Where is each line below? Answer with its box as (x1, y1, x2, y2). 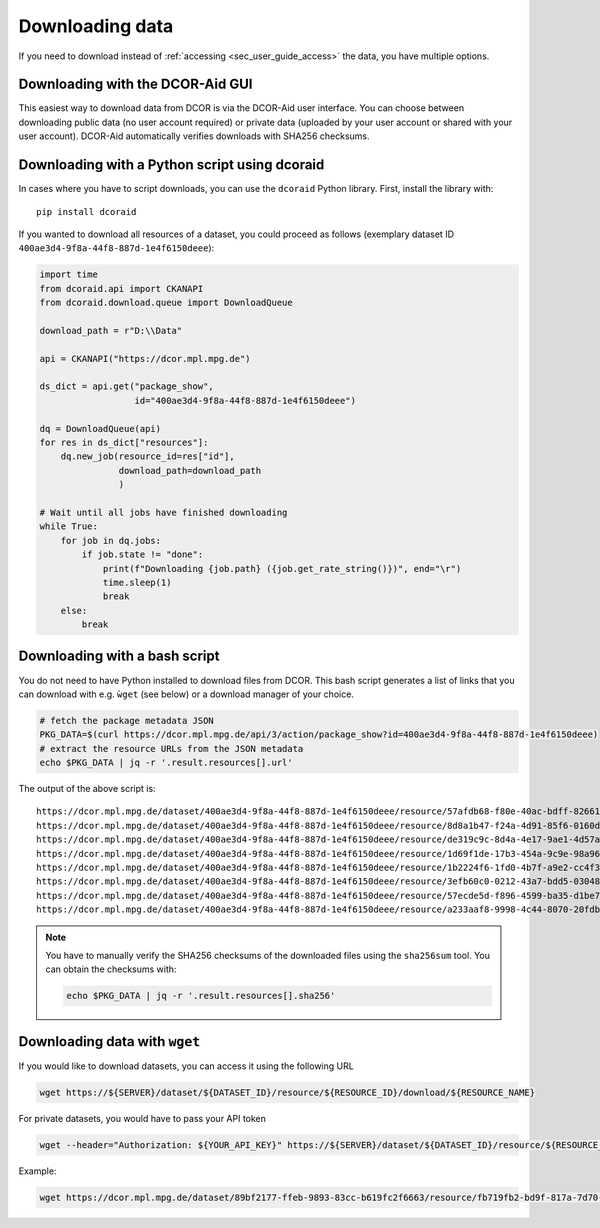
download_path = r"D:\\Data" (39, 325, 183, 336)
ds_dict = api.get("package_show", (39, 381, 214, 392)
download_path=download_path (118, 465, 262, 476)
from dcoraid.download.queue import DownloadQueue (39, 297, 294, 309)
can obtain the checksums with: (45, 963, 177, 975)
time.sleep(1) (102, 576, 172, 588)
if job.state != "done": (81, 549, 204, 560)
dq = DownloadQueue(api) (39, 423, 162, 434)
